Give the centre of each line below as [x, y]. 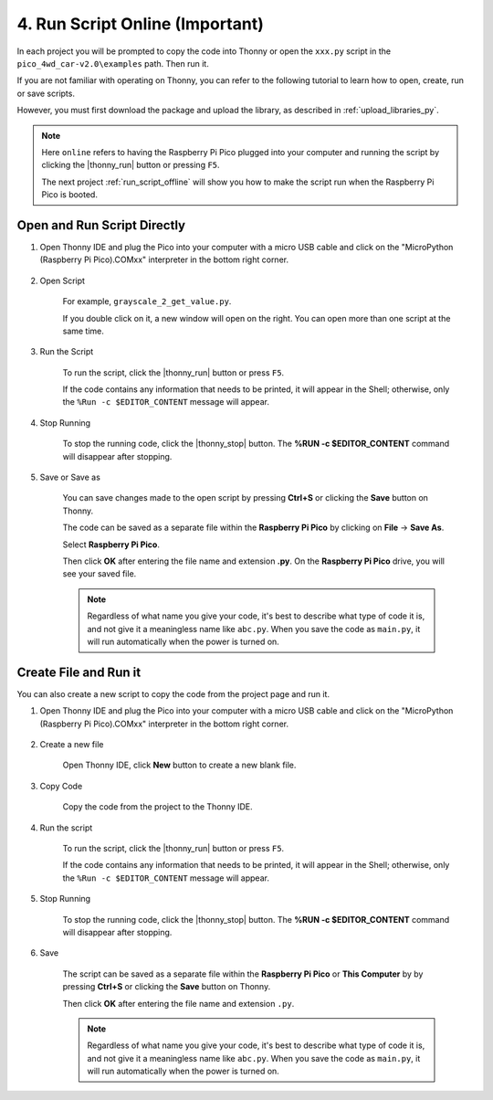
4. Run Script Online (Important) [141, 24]
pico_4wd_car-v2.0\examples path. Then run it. [113, 63]
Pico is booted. [69, 195]
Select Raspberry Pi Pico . [111, 545]
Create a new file [72, 745]
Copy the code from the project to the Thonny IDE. [157, 807]
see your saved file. [100, 574]
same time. [84, 331]
